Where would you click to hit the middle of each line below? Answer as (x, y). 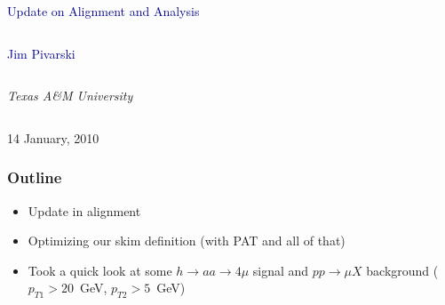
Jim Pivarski (41, 53)
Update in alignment (84, 210)
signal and (281, 270)
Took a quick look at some (100, 270)
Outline (35, 177)
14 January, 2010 (53, 137)
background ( (402, 270)
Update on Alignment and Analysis (103, 11)
